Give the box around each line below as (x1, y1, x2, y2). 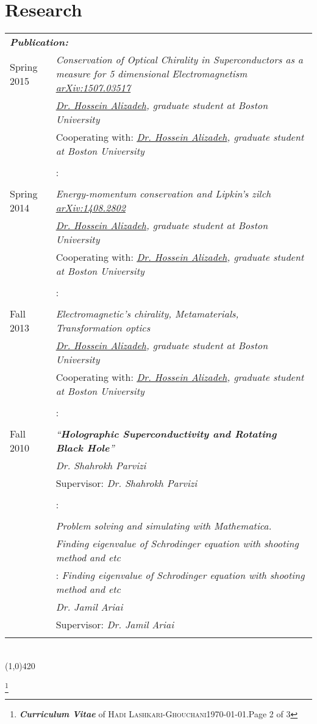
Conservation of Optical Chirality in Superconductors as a (55, 52, 303, 67)
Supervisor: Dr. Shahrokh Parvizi (55, 476, 198, 491)
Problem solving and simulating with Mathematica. (55, 519, 272, 533)
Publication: (10, 35, 68, 49)
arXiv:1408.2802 (55, 201, 126, 215)
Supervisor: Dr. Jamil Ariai (55, 617, 174, 632)
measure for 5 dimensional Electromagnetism (55, 66, 248, 81)
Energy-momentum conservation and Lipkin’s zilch (55, 186, 271, 201)
